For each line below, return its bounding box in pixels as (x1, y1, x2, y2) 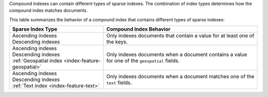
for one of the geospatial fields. (106, 57, 180, 64)
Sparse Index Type (12, 26, 58, 33)
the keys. (106, 39, 128, 46)
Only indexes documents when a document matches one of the (106, 73, 255, 80)
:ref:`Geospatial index (12, 57, 63, 64)
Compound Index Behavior (106, 26, 171, 33)
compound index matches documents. (9, 7, 88, 13)
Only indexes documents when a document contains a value (106, 51, 248, 58)
